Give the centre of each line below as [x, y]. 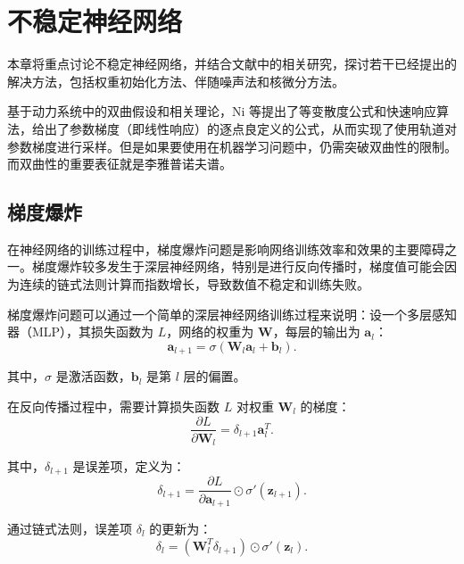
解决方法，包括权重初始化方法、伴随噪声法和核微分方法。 [176, 81]
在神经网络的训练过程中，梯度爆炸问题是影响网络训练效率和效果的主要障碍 [226, 249]
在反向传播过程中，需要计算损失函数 [113, 406]
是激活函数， [93, 376]
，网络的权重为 [210, 332]
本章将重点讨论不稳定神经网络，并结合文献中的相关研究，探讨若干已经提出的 [232, 64]
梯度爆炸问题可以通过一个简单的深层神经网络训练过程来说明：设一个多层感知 [232, 314]
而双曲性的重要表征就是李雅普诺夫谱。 [120, 164]
